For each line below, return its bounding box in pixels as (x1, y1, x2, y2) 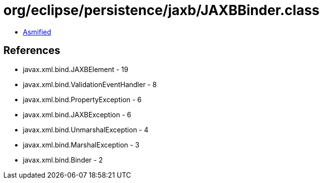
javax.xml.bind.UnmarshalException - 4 (23, 125, 149, 134)
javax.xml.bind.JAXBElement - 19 (23, 65, 128, 73)
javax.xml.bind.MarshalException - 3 (23, 140, 140, 149)
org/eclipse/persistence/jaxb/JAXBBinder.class (3, 2, 320, 18)
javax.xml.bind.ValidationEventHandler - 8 (23, 80, 157, 89)
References (3, 44, 60, 57)
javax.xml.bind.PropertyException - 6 (23, 95, 142, 104)
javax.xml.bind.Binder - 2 (23, 155, 103, 164)
